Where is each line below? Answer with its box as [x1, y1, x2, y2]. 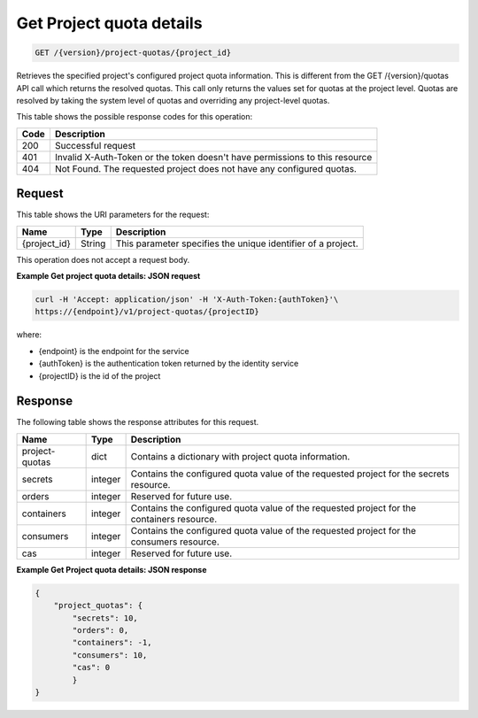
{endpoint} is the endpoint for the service [38, 345, 189, 356]
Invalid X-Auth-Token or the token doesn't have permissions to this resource [54, 151, 373, 163]
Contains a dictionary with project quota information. [130, 450, 351, 462]
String [81, 237, 106, 250]
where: [16, 329, 42, 340]
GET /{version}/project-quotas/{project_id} [35, 48, 232, 58]
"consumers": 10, [72, 650, 148, 660]
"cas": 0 [72, 662, 111, 673]
